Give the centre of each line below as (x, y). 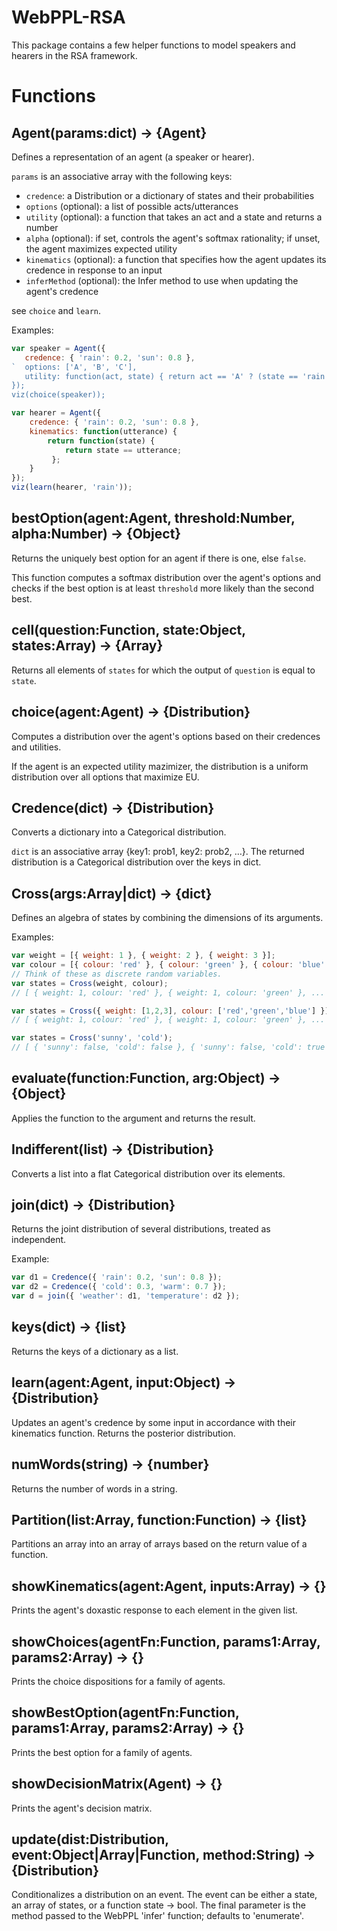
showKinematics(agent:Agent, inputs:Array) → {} (169, 1586)
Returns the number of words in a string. (94, 1488)
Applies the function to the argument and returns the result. (133, 1118)
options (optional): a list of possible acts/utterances (132, 206)
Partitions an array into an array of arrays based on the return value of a (159, 1544)
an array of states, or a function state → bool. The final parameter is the (158, 1905)
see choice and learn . (56, 310)
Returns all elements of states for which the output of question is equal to (163, 670)
